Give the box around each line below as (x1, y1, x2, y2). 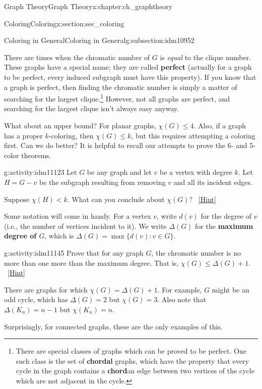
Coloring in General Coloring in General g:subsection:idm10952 (4, 35, 194, 45)
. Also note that (157, 294, 207, 305)
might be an (212, 284, 249, 295)
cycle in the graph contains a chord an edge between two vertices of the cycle (16, 365, 254, 376)
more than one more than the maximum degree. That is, (4, 257, 179, 268)
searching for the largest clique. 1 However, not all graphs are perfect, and (4, 92, 230, 104)
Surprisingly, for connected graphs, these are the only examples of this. (4, 321, 223, 331)
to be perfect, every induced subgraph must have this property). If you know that (4, 71, 256, 82)
